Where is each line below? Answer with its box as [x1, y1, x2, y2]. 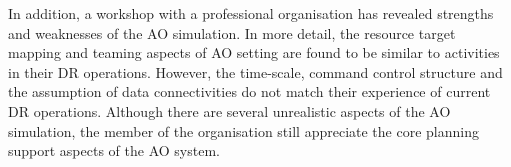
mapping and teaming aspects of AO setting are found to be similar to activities [8, 42, 500, 63]
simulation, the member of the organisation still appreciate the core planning [8, 120, 479, 141]
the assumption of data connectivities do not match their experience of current [8, 81, 491, 102]
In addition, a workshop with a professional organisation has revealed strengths [8, 3, 494, 23]
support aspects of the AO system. [8, 140, 220, 161]
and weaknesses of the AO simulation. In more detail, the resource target [8, 22, 456, 43]
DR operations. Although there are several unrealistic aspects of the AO [8, 100, 451, 121]
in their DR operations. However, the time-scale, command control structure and [8, 61, 503, 82]
